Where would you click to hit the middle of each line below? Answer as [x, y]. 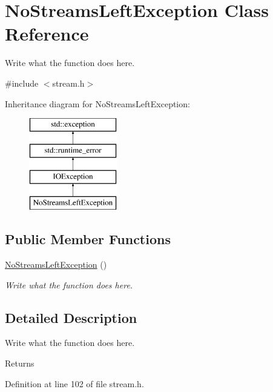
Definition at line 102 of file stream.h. [74, 383]
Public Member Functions [88, 239]
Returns [20, 363]
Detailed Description [71, 317]
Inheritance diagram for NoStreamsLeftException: [97, 103]
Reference [47, 34]
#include [22, 83]
